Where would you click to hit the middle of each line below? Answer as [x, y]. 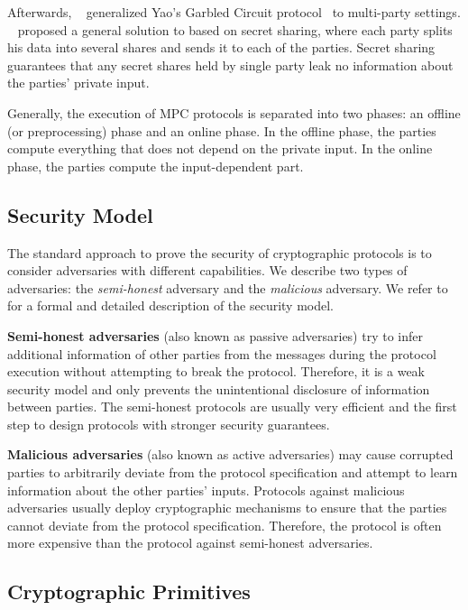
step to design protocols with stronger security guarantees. [169, 424]
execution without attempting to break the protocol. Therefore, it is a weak [216, 371]
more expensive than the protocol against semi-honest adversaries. [190, 543]
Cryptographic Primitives [129, 592]
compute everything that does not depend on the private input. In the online [220, 148]
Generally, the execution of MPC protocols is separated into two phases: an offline [234, 112]
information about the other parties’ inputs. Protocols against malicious [206, 490]
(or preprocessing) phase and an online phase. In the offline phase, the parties [222, 130]
